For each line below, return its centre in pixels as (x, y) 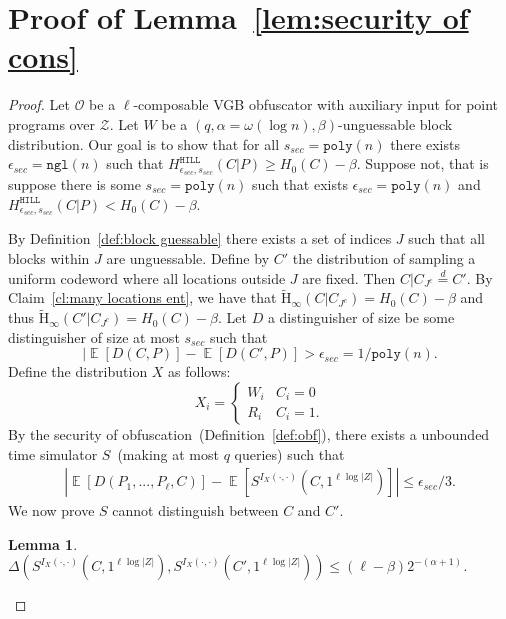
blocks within (49, 258)
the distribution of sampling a (384, 258)
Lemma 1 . (43, 543)
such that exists (300, 183)
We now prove (51, 510)
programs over (51, 123)
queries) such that (289, 453)
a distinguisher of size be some (361, 317)
